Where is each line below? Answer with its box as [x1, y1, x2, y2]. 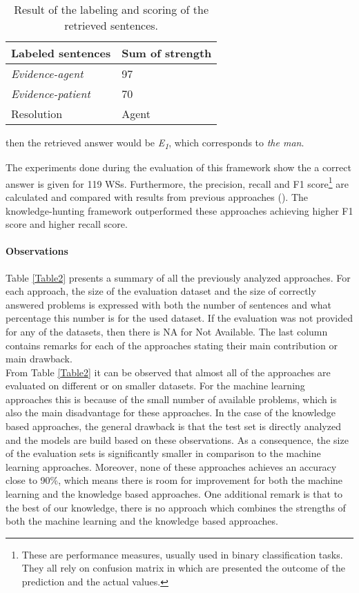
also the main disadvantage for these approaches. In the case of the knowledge [6, 405, 336, 420]
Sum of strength [122, 45, 212, 61]
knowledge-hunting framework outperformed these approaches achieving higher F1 [6, 203, 353, 217]
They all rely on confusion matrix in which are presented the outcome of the [21, 561, 345, 575]
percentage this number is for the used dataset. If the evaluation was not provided [6, 311, 353, 325]
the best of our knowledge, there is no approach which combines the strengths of [6, 500, 346, 514]
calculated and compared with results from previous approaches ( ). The [6, 189, 309, 204]
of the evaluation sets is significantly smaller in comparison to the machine [6, 446, 321, 460]
